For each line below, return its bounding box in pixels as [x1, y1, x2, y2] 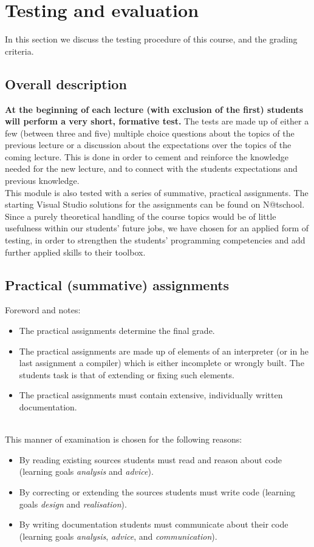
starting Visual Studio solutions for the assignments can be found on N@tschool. [5, 198, 305, 211]
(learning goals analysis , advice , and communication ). [19, 529, 217, 542]
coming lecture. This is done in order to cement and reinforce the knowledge [5, 150, 288, 163]
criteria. [5, 44, 34, 57]
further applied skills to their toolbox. [5, 245, 146, 258]
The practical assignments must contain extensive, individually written [19, 389, 283, 401]
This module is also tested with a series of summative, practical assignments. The [5, 186, 309, 199]
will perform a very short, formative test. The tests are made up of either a [5, 115, 309, 127]
